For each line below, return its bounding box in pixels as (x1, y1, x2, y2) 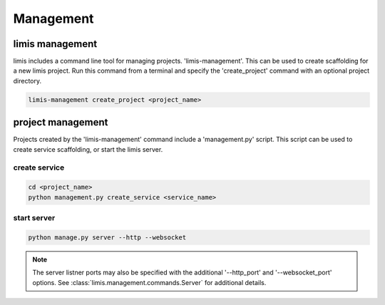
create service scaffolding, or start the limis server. (13, 145, 163, 153)
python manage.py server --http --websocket (28, 233, 187, 242)
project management (13, 116, 108, 128)
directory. (13, 76, 42, 85)
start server (13, 213, 56, 223)
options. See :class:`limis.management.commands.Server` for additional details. (32, 278, 267, 286)
